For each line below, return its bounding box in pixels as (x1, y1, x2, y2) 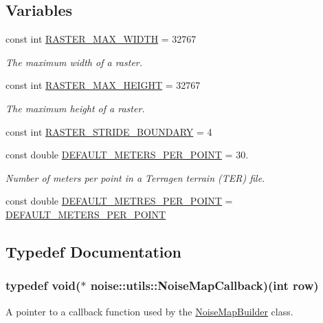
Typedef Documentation (5, 240, 181, 262)
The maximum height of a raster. (5, 101, 145, 115)
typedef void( (5, 277, 81, 294)
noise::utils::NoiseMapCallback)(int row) (90, 277, 319, 294)
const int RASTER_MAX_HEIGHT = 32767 (5, 78, 201, 92)
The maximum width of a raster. (5, 54, 143, 69)
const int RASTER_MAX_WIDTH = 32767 (5, 32, 197, 46)
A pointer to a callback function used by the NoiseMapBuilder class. (5, 304, 293, 318)
